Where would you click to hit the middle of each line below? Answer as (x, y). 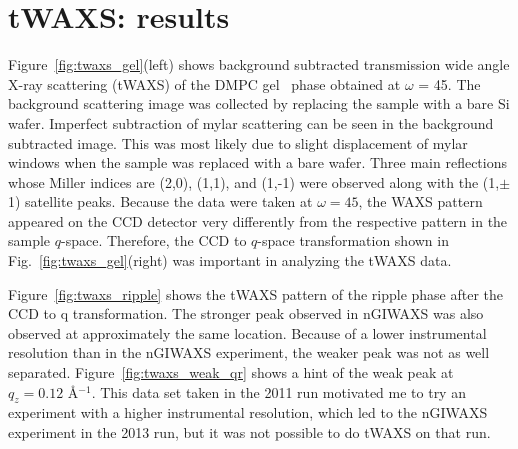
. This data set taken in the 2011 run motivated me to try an (278, 391)
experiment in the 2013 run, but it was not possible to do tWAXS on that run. (249, 432)
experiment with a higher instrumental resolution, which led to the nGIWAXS (248, 412)
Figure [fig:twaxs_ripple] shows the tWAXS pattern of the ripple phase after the (256, 293)
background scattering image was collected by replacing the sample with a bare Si (259, 103)
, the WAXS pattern (420, 201)
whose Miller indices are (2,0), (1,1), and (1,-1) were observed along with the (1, (254, 181)
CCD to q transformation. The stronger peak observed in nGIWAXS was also (246, 313)
